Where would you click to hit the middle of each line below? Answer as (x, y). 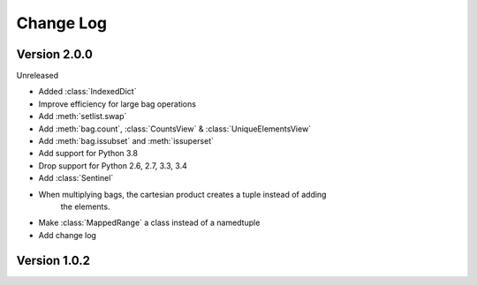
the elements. (85, 206)
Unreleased (38, 76)
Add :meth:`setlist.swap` (83, 116)
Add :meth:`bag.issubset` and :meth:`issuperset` (126, 141)
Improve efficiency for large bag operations (117, 104)
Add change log (68, 235)
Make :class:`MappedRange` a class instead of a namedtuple (149, 223)
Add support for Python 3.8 (88, 154)
